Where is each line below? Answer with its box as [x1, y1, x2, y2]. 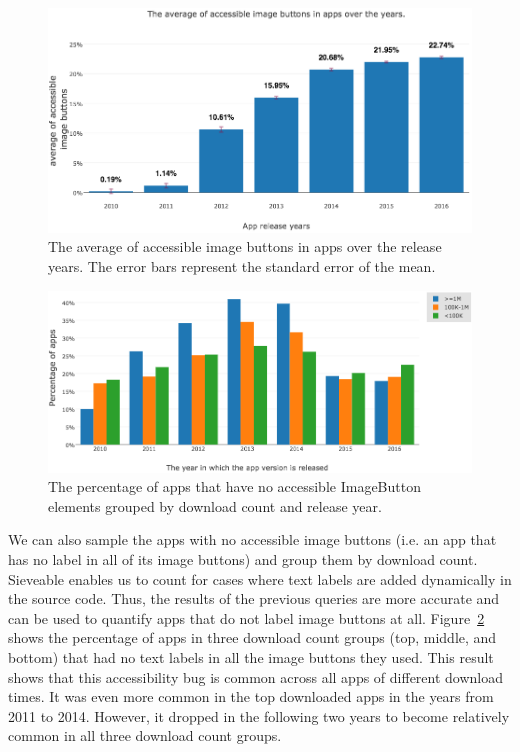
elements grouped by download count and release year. [48, 495, 382, 516]
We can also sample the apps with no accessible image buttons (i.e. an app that [8, 529, 497, 550]
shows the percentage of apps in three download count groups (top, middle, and [8, 627, 497, 648]
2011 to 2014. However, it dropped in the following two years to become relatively [8, 705, 510, 726]
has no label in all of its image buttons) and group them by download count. [8, 549, 478, 570]
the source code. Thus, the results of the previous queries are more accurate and [8, 588, 500, 609]
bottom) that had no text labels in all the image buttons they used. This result [8, 647, 494, 667]
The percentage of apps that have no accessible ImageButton [48, 476, 421, 497]
